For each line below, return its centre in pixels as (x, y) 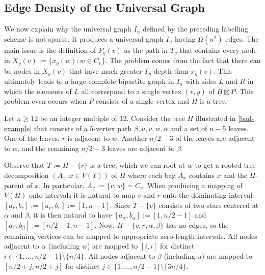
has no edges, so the (197, 224)
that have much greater (105, 70)
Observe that (24, 165)
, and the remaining (48, 148)
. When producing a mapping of (193, 185)
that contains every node (218, 50)
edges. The (242, 38)
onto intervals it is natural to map (82, 195)
